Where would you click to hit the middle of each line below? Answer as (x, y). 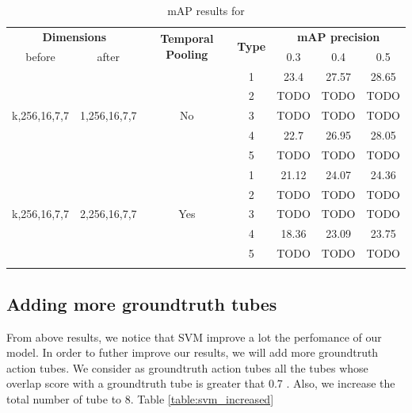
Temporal (187, 38)
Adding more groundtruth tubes (142, 303)
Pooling (187, 54)
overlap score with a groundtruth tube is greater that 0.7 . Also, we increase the (201, 383)
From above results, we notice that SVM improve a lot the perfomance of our (194, 337)
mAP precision (338, 36)
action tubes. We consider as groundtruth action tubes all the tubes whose (187, 367)
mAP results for (206, 10)
